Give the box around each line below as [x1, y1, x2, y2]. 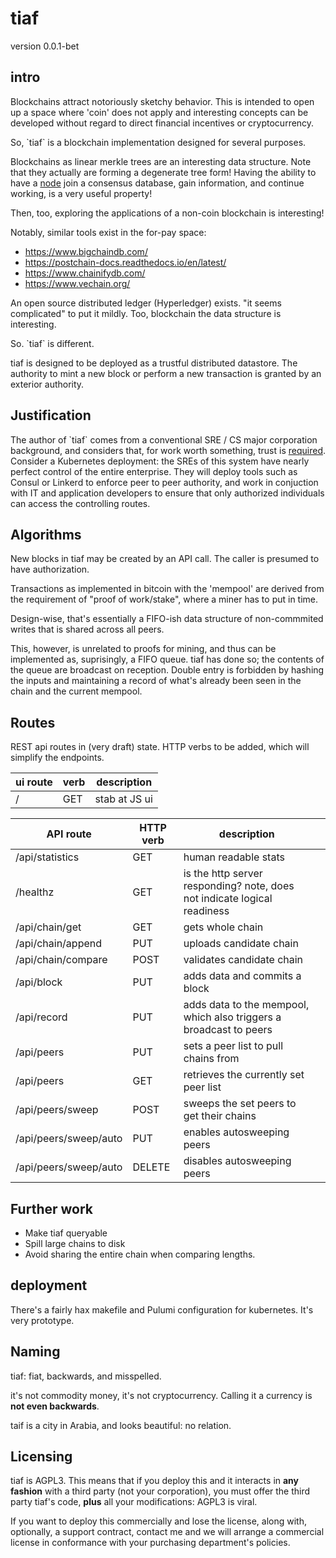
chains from [183, 1052, 240, 1066]
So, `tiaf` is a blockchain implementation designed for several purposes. [10, 136, 307, 148]
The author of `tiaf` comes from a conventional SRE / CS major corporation [10, 433, 318, 446]
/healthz [15, 885, 55, 899]
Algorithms [10, 526, 82, 543]
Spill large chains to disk [24, 1238, 126, 1249]
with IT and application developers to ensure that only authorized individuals [10, 487, 325, 499]
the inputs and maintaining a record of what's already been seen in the [10, 675, 302, 687]
